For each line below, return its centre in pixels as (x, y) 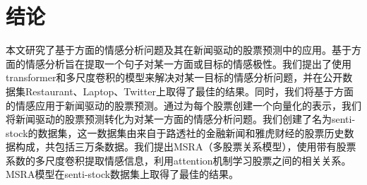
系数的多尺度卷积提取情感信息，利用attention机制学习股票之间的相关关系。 (179, 160)
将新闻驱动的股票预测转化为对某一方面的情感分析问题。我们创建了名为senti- (181, 119)
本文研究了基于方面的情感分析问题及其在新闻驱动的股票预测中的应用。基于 (179, 50)
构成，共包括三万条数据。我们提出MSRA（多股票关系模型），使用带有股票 (186, 147)
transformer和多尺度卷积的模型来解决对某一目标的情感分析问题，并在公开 (174, 77)
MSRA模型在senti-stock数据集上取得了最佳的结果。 (122, 174)
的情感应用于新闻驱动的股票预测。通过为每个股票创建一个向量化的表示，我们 (183, 105)
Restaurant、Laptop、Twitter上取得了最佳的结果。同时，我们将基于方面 (189, 91)
